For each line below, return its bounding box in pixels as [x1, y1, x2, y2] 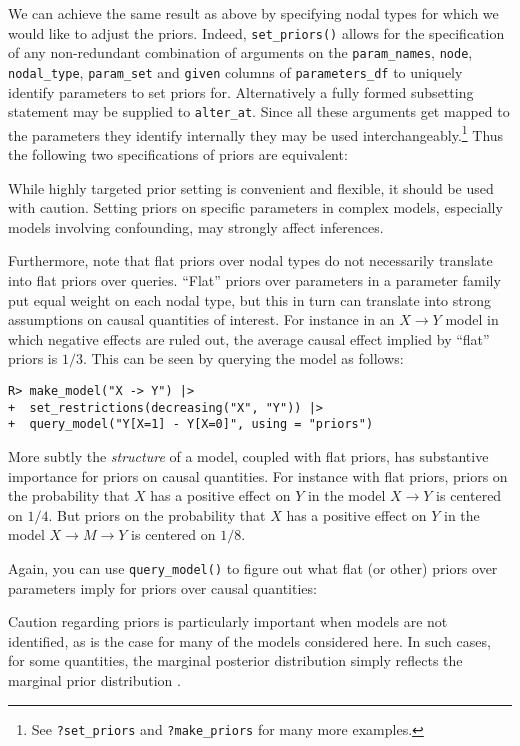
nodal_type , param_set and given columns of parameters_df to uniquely [8, 61, 463, 82]
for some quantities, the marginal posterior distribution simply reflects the [8, 650, 463, 671]
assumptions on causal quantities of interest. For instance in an [8, 309, 395, 330]
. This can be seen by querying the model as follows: [82, 348, 404, 369]
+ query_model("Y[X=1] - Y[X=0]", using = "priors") [8, 417, 374, 432]
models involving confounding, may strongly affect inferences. [8, 216, 384, 237]
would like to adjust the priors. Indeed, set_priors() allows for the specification [8, 22, 505, 43]
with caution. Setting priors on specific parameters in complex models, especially [8, 197, 503, 218]
